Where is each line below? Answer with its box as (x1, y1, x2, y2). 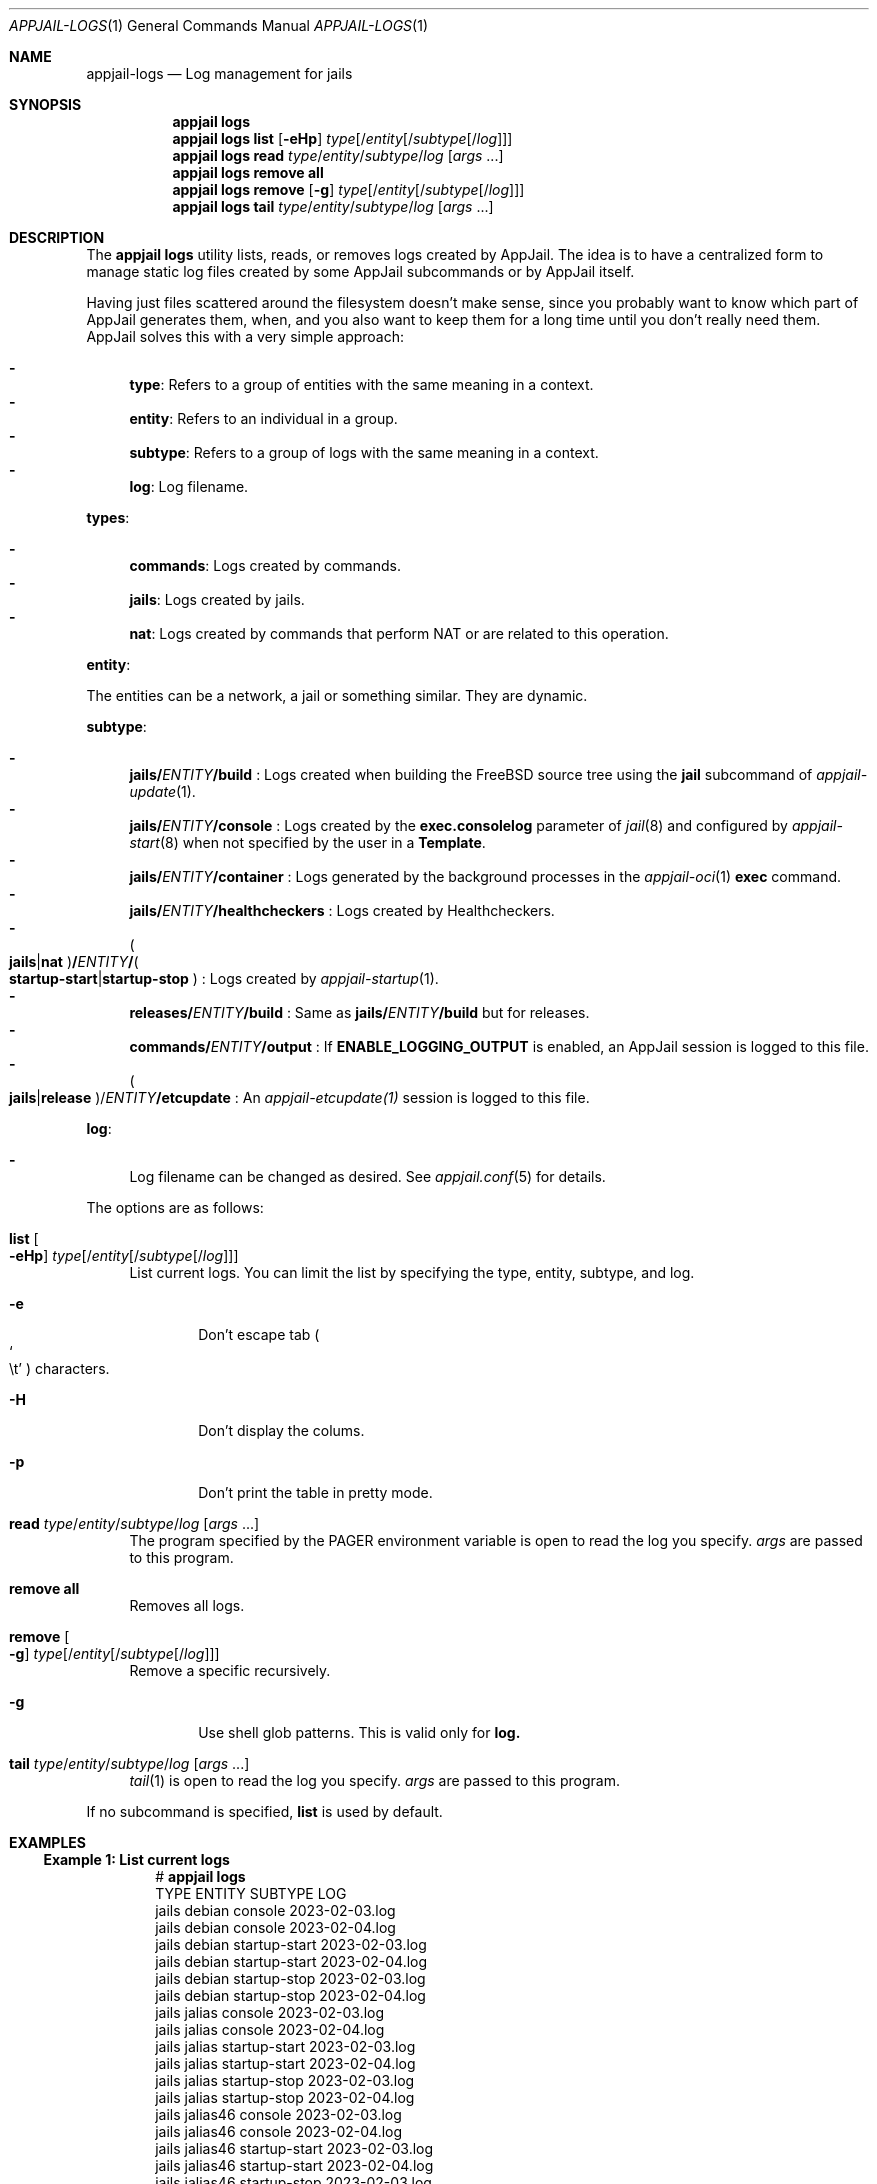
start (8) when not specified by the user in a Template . (129, 834, 486, 851)
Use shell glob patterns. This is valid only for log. (198, 1724, 521, 1741)
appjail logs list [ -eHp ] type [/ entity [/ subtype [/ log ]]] (172, 130, 513, 147)
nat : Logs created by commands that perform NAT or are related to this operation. (129, 625, 669, 642)
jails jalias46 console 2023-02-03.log (155, 2106, 402, 2123)
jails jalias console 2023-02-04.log (155, 2021, 385, 2038)
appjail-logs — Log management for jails (86, 65, 353, 82)
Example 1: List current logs (43, 1851, 230, 1868)
